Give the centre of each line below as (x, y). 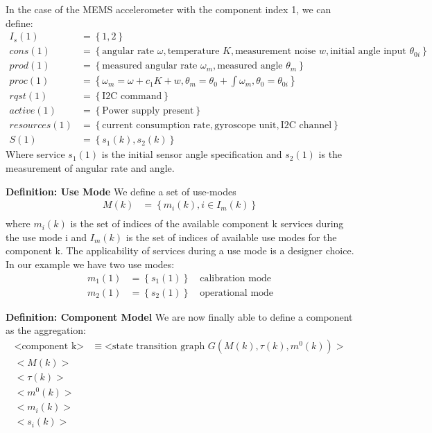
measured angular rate (150, 66)
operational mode (237, 293)
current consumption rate (156, 126)
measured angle (250, 66)
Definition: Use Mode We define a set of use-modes (121, 191)
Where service (35, 154)
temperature (193, 52)
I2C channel (306, 126)
